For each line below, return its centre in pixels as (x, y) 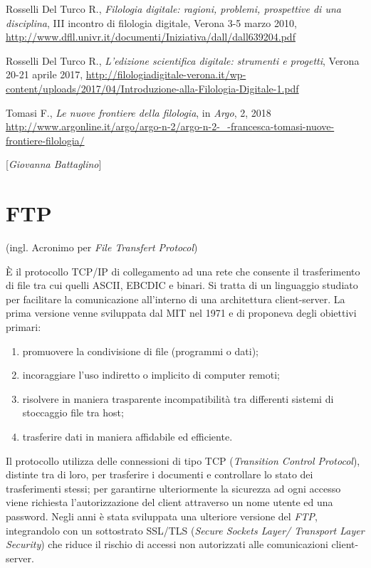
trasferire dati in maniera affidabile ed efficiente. (127, 436)
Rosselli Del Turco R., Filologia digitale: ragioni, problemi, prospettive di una (173, 9)
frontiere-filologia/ (45, 140)
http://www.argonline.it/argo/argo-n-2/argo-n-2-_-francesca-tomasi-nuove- (170, 126)
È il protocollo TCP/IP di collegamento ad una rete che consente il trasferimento (183, 271)
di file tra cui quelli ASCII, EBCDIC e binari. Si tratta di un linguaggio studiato (182, 285)
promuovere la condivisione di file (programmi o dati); (140, 351)
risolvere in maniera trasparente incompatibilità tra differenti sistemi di (178, 398)
